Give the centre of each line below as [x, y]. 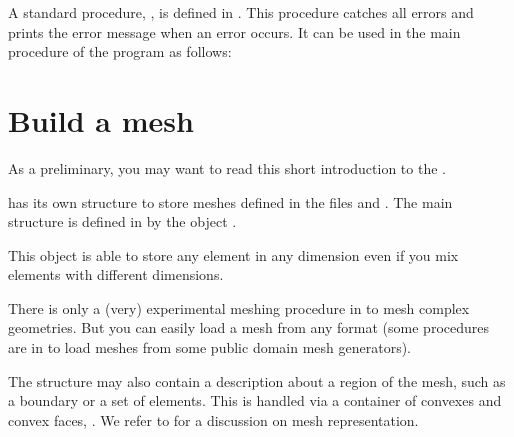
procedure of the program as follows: [120, 51]
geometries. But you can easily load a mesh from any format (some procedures [248, 327]
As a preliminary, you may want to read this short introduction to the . [227, 167]
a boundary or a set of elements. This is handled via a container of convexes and [255, 400]
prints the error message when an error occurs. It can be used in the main [234, 31]
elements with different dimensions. [116, 274]
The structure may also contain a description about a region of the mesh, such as [257, 380]
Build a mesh [101, 119]
